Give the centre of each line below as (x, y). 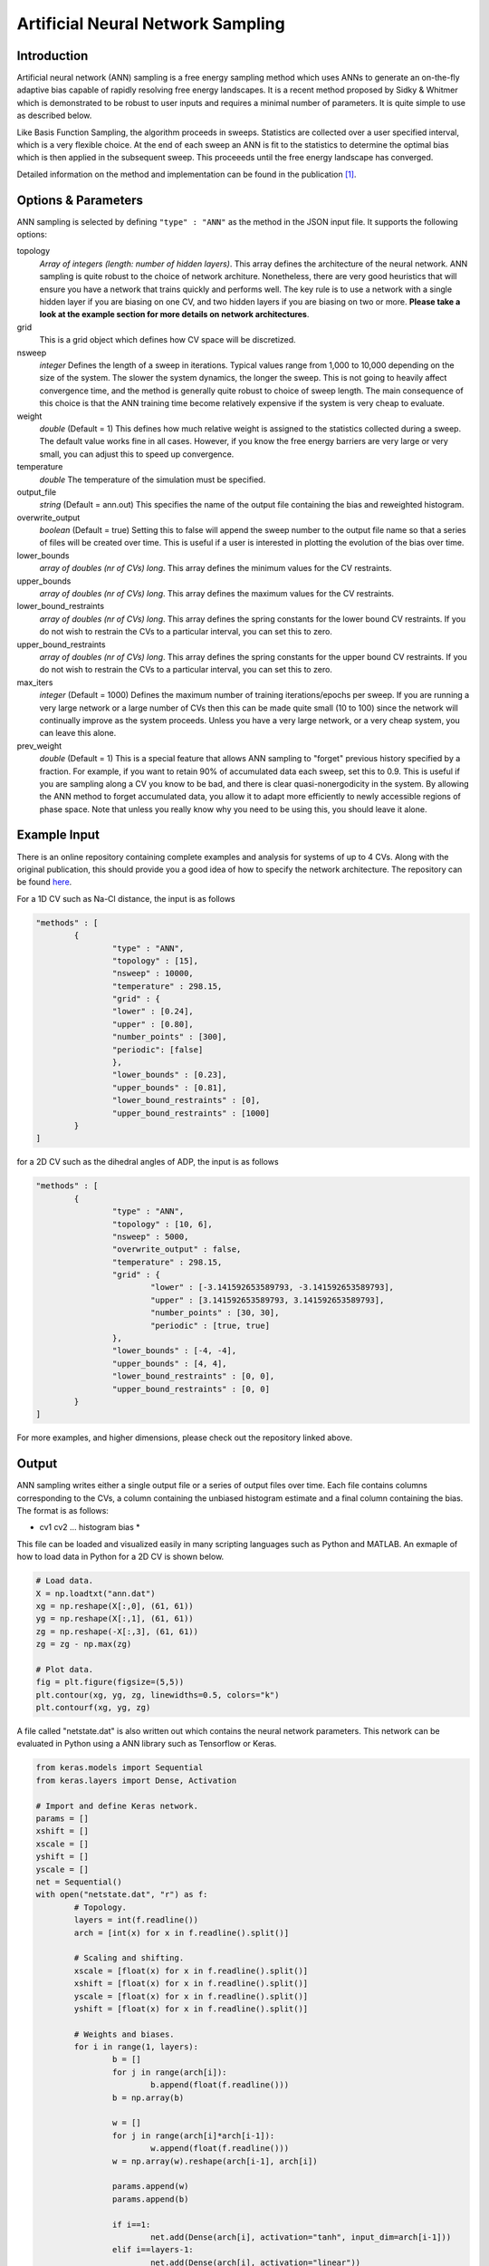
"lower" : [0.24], (153, 1012)
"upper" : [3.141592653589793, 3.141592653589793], (267, 1300)
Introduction (53, 56)
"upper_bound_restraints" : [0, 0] (191, 1389)
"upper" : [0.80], (153, 1024)
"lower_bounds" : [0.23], (169, 1075)
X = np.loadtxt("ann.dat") (96, 1593)
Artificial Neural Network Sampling (151, 24)
